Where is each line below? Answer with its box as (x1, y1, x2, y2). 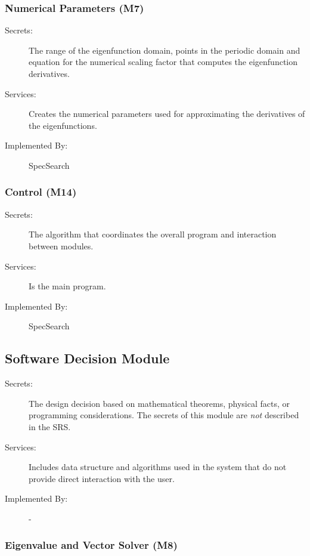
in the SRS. (29, 420, 71, 433)
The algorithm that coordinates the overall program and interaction (29, 228, 277, 240)
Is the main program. (29, 280, 106, 292)
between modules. (29, 239, 94, 252)
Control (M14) (5, 184, 77, 199)
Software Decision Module (5, 349, 170, 367)
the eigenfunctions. (29, 119, 97, 131)
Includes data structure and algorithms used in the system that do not (29, 461, 287, 473)
